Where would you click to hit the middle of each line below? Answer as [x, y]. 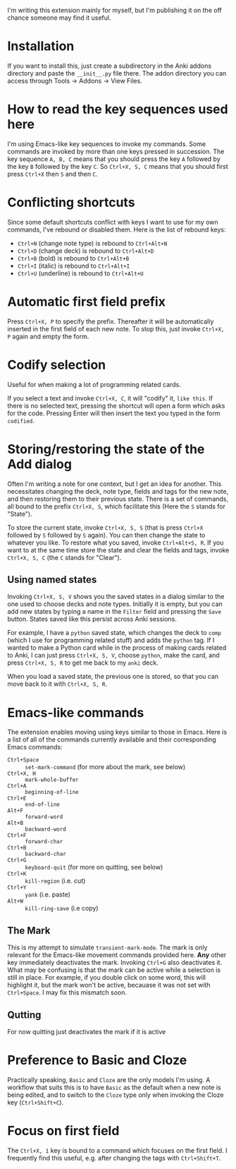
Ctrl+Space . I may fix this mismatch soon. [67, 992]
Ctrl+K [17, 874]
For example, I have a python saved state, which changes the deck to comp [114, 633]
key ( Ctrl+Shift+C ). [36, 1102]
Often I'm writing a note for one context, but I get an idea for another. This [114, 484]
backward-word [46, 829]
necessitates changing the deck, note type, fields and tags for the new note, [118, 491]
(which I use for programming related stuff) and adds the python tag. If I [111, 640]
